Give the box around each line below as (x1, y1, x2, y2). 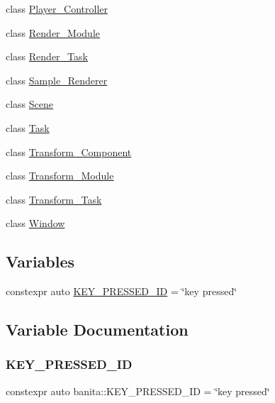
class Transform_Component (6, 144, 132, 159)
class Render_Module (6, 25, 101, 40)
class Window (6, 216, 65, 231)
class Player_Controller (6, 1, 108, 16)
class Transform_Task (6, 192, 102, 206)
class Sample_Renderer (6, 72, 108, 87)
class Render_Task (6, 49, 88, 64)
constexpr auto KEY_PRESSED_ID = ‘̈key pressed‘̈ (6, 284, 237, 299)
